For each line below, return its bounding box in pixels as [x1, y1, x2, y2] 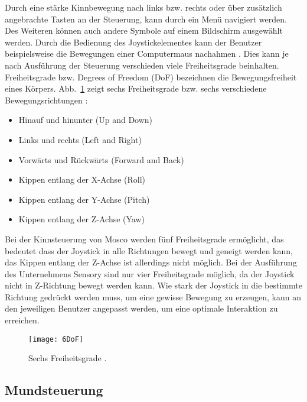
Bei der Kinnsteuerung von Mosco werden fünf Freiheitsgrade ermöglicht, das [5, 232, 284, 245]
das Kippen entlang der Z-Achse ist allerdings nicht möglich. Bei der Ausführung [5, 256, 297, 268]
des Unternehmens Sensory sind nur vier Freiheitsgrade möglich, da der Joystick [5, 267, 295, 280]
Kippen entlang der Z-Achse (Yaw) [18, 213, 145, 225]
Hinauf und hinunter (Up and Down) [18, 114, 153, 126]
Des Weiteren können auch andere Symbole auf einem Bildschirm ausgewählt [5, 24, 283, 37]
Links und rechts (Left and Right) [18, 133, 142, 145]
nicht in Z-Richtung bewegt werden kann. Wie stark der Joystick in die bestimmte [5, 279, 302, 291]
